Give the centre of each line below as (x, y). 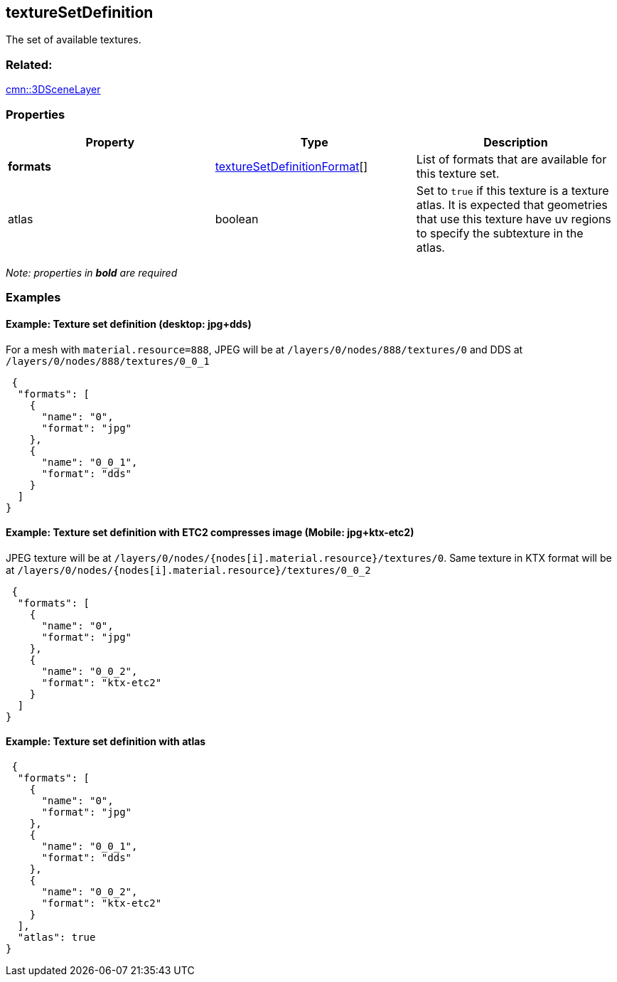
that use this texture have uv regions (514, 219)
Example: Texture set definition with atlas (106, 742)
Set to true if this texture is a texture (513, 190)
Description (516, 142)
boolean (237, 219)
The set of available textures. (74, 40)
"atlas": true (57, 937)
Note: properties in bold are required (92, 272)
